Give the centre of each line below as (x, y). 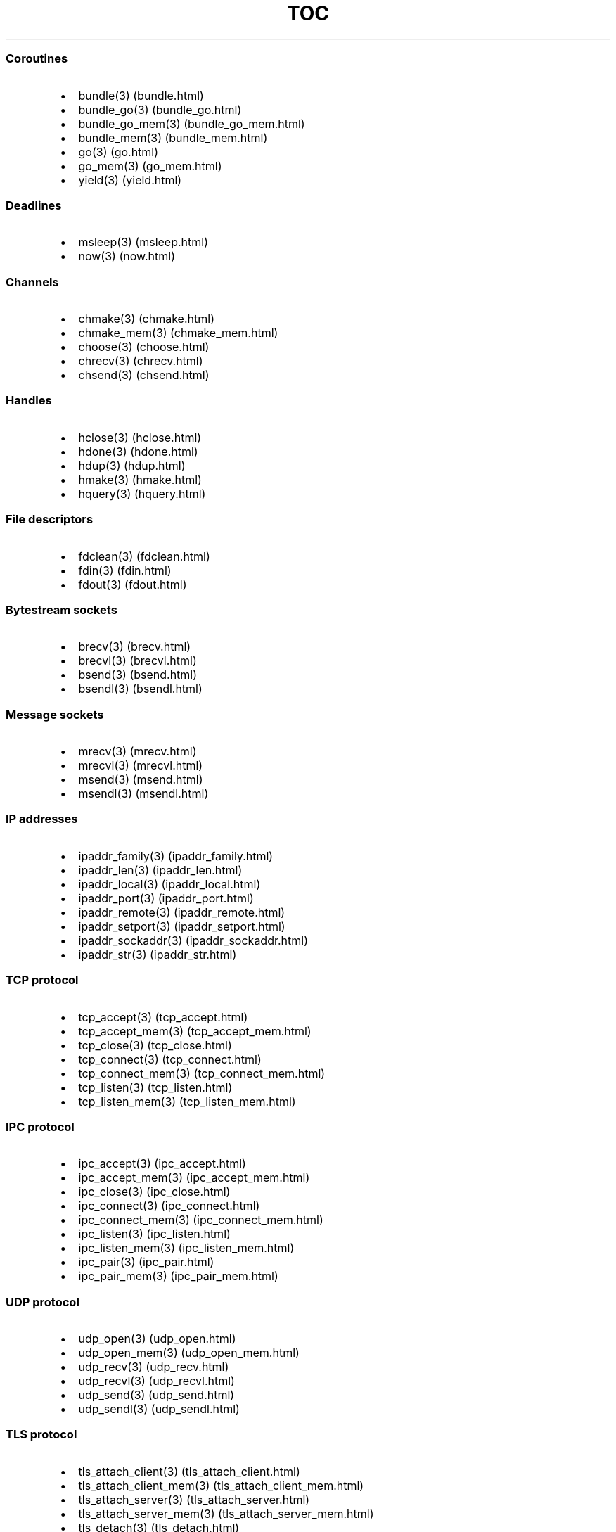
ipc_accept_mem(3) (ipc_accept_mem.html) (194, 1178)
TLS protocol (41, 1435)
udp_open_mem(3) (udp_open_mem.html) (189, 1353)
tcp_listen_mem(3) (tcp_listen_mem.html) (187, 1101)
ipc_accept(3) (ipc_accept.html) (162, 1164)
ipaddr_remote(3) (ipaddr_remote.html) (182, 912)
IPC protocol (40, 1126)
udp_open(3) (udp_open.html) (157, 1339)
